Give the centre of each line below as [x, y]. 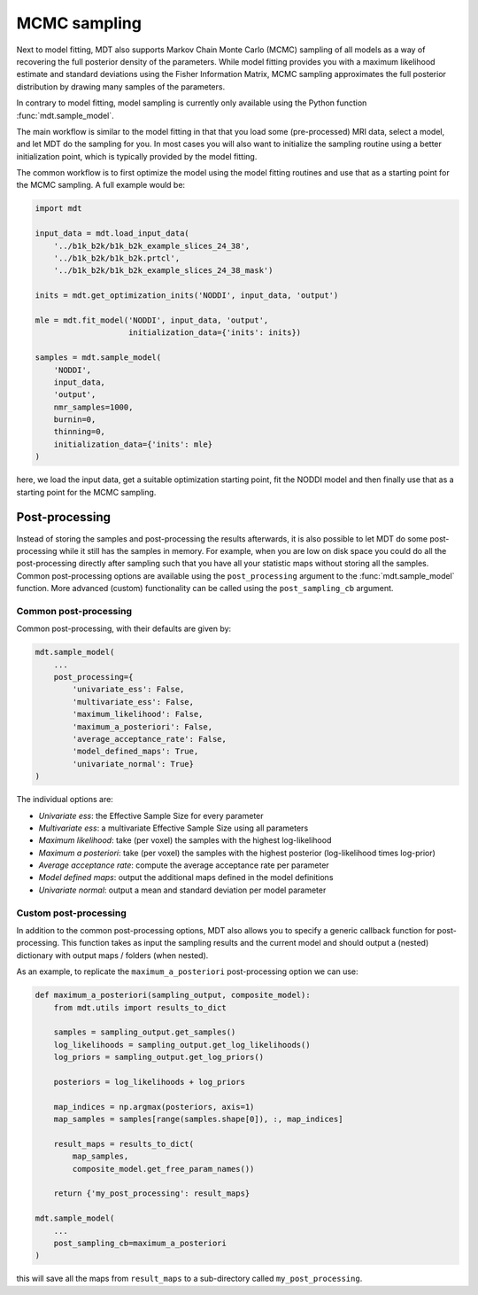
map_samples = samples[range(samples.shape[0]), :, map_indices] [198, 1119]
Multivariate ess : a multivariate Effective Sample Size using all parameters [173, 828]
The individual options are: [65, 800]
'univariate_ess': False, [128, 690]
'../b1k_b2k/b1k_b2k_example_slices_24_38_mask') [163, 271]
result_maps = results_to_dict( [124, 1144]
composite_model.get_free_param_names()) [163, 1169]
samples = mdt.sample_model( [98, 358]
